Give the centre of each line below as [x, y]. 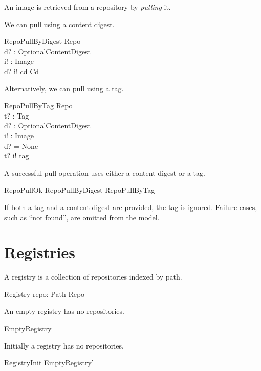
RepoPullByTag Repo [38, 106]
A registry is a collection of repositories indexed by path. [93, 277]
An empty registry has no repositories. [64, 311]
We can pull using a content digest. [59, 24]
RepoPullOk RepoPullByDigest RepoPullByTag [80, 190]
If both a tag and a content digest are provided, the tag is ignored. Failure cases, [131, 207]
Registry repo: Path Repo [45, 294]
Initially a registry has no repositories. [64, 345]
